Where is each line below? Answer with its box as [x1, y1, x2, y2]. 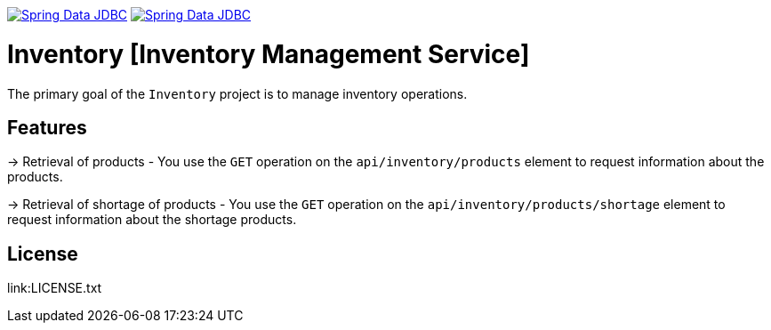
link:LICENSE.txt [7, 280, 102, 296]
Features [7, 116, 87, 139]
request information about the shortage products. [7, 212, 297, 228]
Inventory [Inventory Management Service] [7, 38, 530, 69]
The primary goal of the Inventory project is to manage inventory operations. [7, 85, 468, 101]
